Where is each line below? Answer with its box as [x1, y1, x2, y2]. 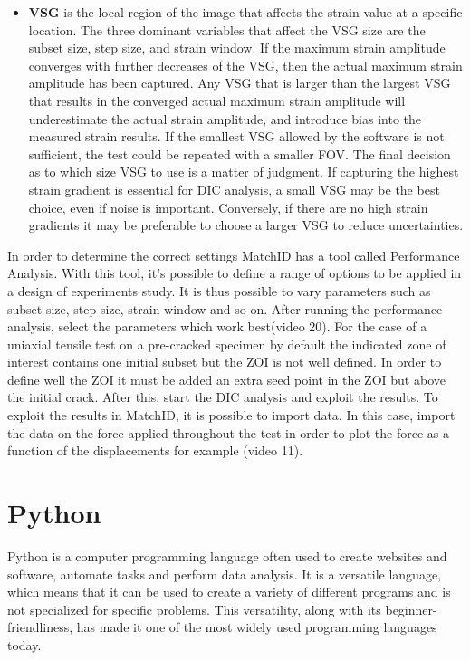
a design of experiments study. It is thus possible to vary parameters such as [7, 281, 431, 300]
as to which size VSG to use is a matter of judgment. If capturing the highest [28, 162, 459, 181]
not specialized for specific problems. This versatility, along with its [7, 599, 381, 618]
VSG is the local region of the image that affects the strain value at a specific [28, 3, 463, 21]
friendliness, [7, 617, 73, 636]
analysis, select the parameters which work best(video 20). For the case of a [7, 317, 427, 336]
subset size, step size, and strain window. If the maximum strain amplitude [28, 38, 446, 57]
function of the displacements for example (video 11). [7, 441, 303, 460]
